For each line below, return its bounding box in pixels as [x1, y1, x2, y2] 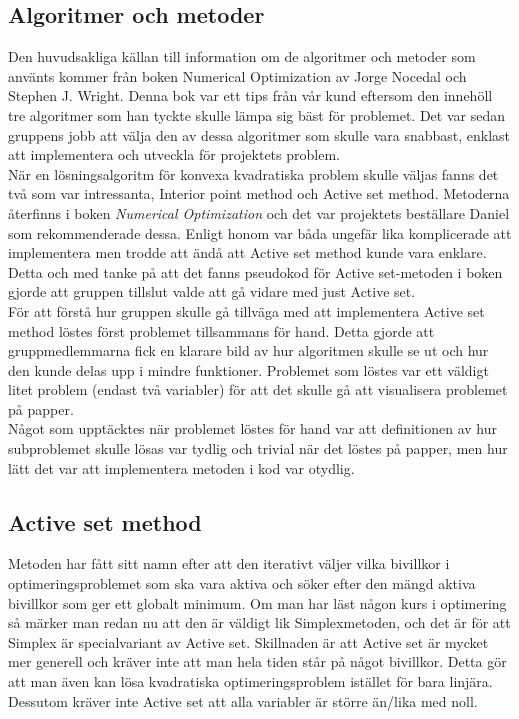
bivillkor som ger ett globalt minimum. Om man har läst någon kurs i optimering [8, 592, 507, 613]
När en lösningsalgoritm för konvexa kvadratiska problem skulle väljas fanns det [8, 163, 499, 184]
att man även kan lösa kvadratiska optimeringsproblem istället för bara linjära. [8, 671, 493, 692]
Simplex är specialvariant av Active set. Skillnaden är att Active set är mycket [8, 631, 489, 652]
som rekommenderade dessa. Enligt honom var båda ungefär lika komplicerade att [8, 222, 512, 243]
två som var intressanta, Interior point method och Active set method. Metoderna [8, 183, 510, 204]
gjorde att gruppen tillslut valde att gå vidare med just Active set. [8, 281, 416, 302]
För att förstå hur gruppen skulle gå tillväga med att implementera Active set [8, 300, 485, 321]
